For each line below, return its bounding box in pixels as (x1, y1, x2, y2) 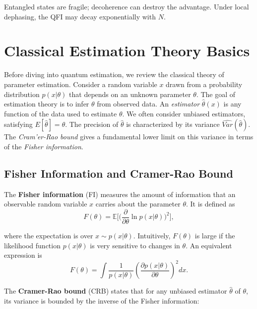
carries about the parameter (95, 199, 181, 209)
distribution (4, 89, 40, 99)
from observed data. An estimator (97, 99, 200, 109)
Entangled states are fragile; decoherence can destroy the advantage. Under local (4, 1, 249, 11)
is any (223, 99, 242, 109)
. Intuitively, (133, 230, 171, 240)
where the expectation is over (4, 230, 93, 240)
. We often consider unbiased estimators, (122, 108, 246, 118)
